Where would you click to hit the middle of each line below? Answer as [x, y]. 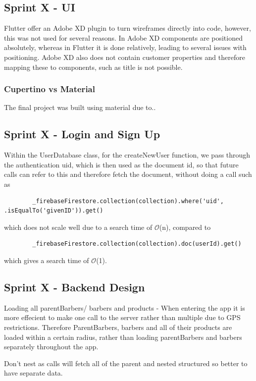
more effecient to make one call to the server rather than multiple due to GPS [122, 317]
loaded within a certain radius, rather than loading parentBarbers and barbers [123, 337]
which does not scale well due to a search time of [78, 227]
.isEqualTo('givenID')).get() [54, 211]
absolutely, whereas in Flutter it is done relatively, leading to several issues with [125, 47]
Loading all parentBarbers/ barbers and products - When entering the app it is [125, 307]
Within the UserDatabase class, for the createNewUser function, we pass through [127, 155]
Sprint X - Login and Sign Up [82, 134]
